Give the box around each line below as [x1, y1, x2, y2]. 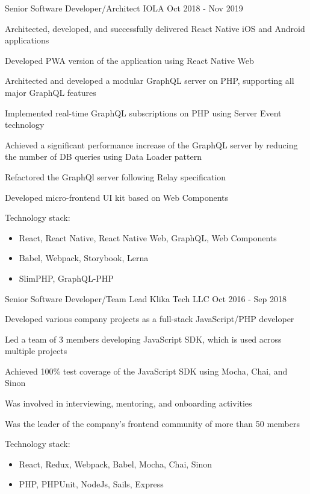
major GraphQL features [5, 86, 96, 98]
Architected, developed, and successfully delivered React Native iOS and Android [5, 22, 305, 34]
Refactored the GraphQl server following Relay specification [5, 170, 226, 183]
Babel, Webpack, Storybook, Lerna [19, 252, 149, 264]
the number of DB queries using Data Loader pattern [5, 150, 202, 163]
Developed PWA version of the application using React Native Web [5, 54, 254, 66]
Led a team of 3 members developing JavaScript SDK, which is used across [5, 332, 282, 345]
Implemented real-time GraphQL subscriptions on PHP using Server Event [5, 106, 282, 119]
